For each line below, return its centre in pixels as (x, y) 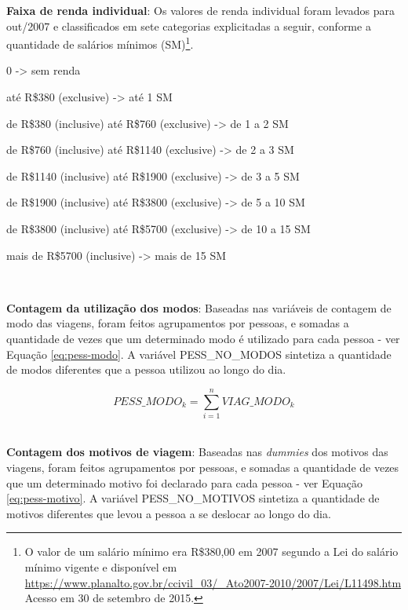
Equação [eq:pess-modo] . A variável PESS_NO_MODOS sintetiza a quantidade (199, 354)
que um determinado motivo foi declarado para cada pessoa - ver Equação (184, 482)
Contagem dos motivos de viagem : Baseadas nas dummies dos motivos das (197, 452)
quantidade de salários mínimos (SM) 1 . (100, 43)
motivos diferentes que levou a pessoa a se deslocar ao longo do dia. (169, 513)
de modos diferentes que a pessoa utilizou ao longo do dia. (146, 369)
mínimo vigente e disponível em (101, 567)
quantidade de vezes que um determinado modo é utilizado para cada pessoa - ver (203, 338)
